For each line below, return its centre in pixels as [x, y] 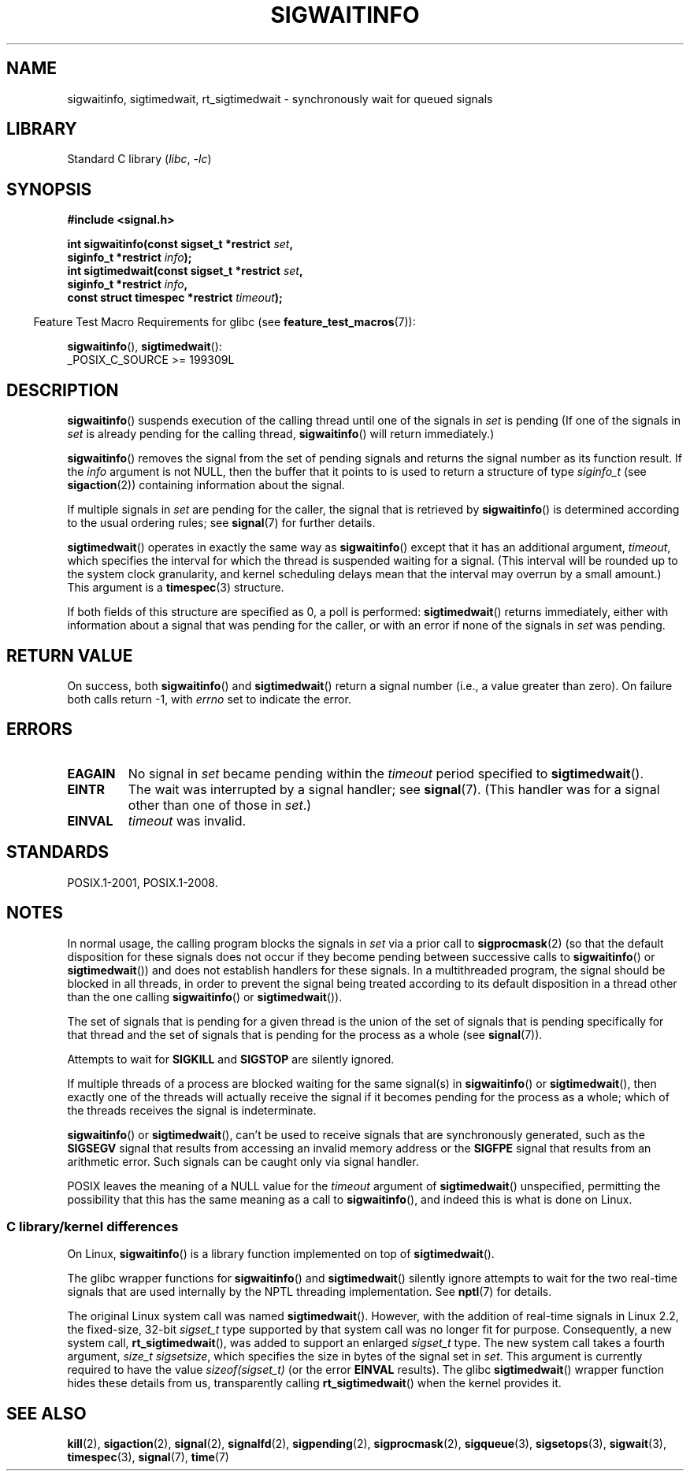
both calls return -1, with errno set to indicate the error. [209, 699]
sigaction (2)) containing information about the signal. [206, 485]
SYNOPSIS [49, 189]
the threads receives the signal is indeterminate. [192, 1110]
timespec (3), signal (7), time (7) [148, 1457]
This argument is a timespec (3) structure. [176, 588]
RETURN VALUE [70, 655]
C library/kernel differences [93, 1226]
